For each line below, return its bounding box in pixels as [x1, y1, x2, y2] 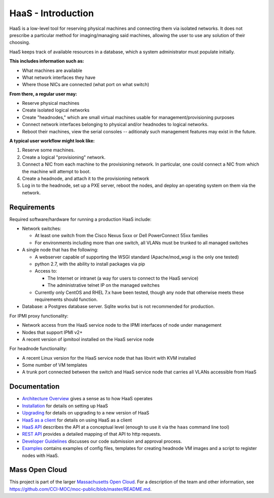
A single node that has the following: [22, 247, 98, 253]
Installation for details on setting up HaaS [22, 403, 109, 409]
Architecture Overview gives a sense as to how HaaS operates [22, 396, 153, 402]
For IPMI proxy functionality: [9, 313, 68, 319]
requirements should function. [35, 296, 98, 302]
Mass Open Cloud [9, 466, 67, 474]
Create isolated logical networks [22, 107, 90, 113]
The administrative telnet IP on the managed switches [47, 282, 160, 288]
